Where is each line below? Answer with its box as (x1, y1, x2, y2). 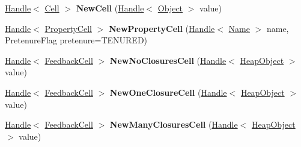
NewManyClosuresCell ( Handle (109, 118, 238, 131)
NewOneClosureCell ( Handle (109, 86, 227, 98)
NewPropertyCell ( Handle (108, 22, 215, 34)
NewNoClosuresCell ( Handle (109, 54, 227, 66)
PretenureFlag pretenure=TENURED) (5, 34, 148, 46)
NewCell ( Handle (76, 2, 144, 14)
